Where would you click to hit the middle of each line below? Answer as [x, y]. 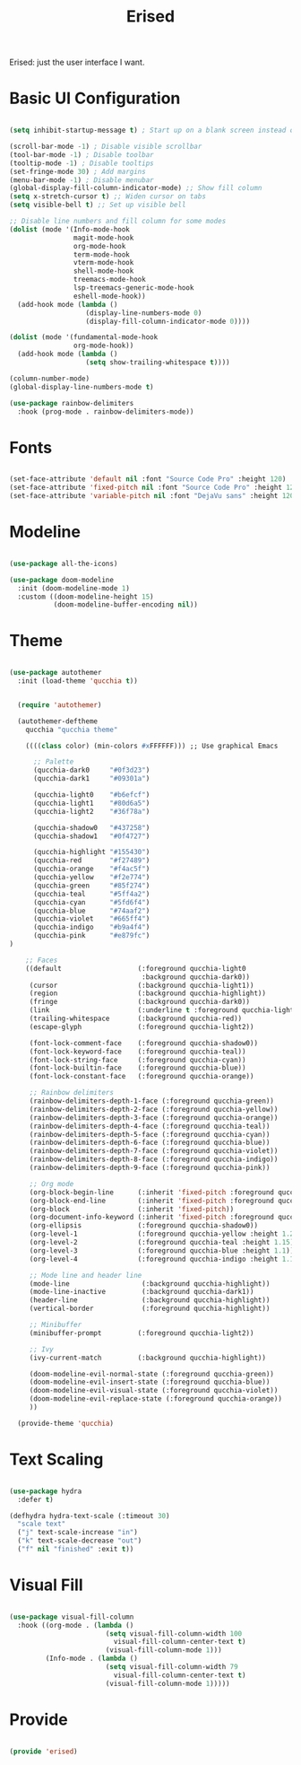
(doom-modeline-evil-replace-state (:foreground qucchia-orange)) [155, 1399]
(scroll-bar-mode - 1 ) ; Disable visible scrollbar [106, 146]
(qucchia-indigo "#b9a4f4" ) [91, 927]
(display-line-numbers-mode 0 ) [144, 313]
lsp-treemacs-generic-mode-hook [133, 288]
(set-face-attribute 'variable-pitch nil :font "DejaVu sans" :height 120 [152, 496]
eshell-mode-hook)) [109, 296]
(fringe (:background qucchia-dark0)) [140, 1002]
